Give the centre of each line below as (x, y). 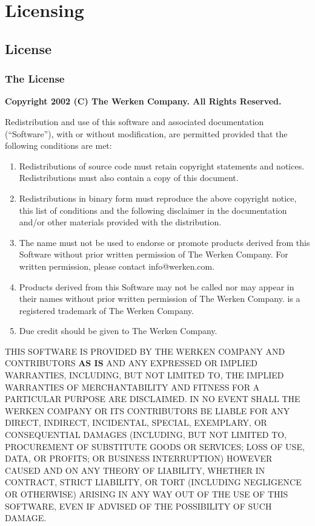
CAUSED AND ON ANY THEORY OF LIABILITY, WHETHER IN (135, 470)
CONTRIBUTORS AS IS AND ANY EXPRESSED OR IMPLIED (131, 363)
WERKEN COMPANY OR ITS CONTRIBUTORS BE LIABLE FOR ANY (148, 410)
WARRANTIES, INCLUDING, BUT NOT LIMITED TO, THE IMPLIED (144, 375)
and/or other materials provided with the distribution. (120, 222)
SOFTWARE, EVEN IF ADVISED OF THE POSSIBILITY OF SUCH (138, 506)
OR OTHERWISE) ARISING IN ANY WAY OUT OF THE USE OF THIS (147, 494)
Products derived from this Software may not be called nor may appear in (157, 286)
